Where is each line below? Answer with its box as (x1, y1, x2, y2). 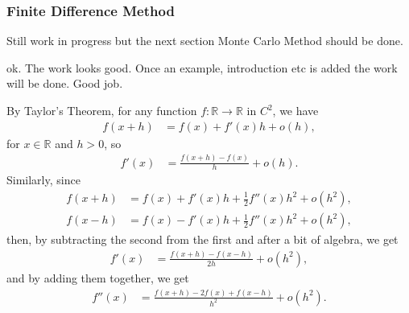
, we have (272, 102, 319, 118)
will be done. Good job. (6, 75, 123, 92)
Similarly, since (6, 171, 81, 188)
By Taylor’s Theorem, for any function (6, 102, 197, 118)
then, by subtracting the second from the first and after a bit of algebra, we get (6, 231, 399, 248)
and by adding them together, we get (6, 269, 189, 286)
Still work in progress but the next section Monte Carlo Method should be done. (6, 32, 403, 49)
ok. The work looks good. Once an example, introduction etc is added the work (6, 59, 398, 76)
